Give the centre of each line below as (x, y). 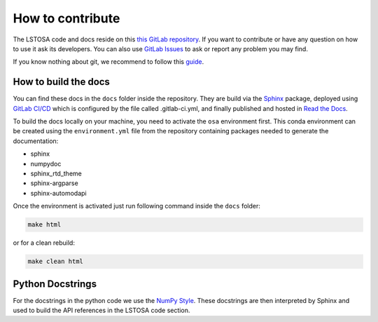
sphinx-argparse (54, 183)
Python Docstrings (55, 284)
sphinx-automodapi (58, 193)
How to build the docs (61, 82)
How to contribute (66, 18)
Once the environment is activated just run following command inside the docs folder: (136, 206)
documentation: (36, 141)
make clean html (56, 262)
